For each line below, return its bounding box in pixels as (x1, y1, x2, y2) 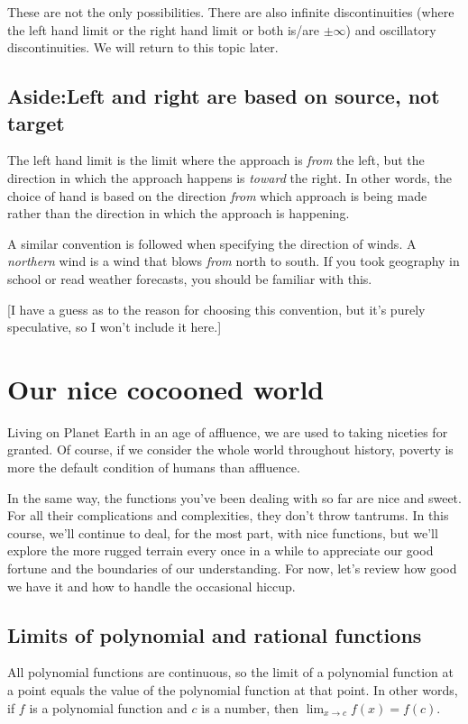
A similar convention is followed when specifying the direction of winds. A (7, 234, 417, 252)
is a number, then (201, 698, 299, 717)
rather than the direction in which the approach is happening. (7, 204, 350, 223)
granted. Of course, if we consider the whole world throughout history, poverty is (7, 440, 454, 459)
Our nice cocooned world (7, 370, 325, 407)
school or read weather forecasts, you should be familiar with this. (7, 269, 372, 288)
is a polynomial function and (29, 698, 188, 717)
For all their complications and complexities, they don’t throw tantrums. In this (7, 506, 449, 525)
